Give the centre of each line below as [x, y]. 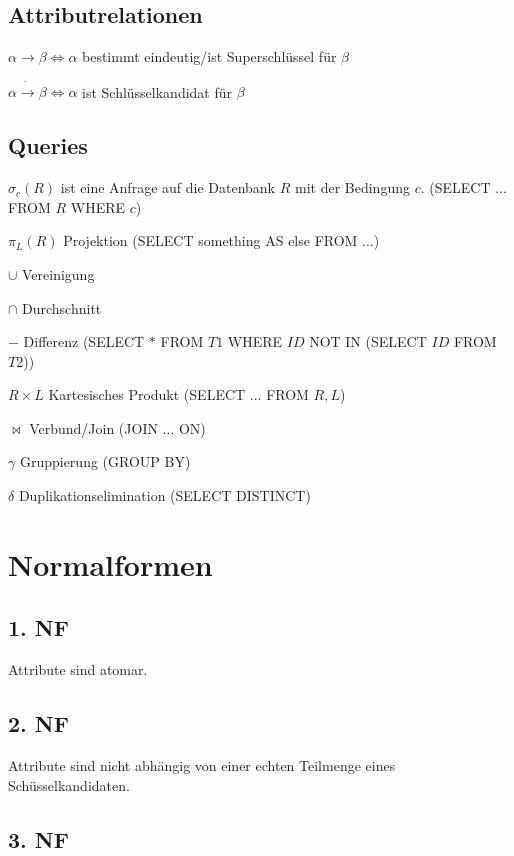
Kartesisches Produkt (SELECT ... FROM [178, 394]
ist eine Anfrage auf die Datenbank [168, 187]
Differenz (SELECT [84, 341]
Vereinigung [58, 273]
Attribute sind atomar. [78, 669]
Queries [48, 145]
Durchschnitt [62, 307]
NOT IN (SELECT [368, 341]
